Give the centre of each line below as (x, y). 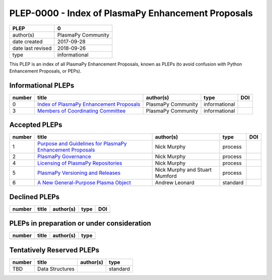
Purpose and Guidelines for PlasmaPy (82, 144)
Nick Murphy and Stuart (183, 170)
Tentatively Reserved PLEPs (54, 250)
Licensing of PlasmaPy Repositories (80, 163)
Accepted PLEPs (36, 125)
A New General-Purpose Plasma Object (84, 183)
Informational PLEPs (42, 85)
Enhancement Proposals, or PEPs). (45, 71)
